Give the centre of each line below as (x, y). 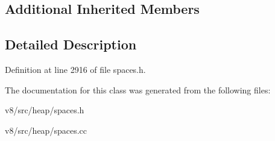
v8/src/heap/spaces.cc (46, 130)
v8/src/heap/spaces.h (45, 110)
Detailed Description (71, 44)
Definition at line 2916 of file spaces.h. (75, 69)
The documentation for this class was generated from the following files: (138, 89)
